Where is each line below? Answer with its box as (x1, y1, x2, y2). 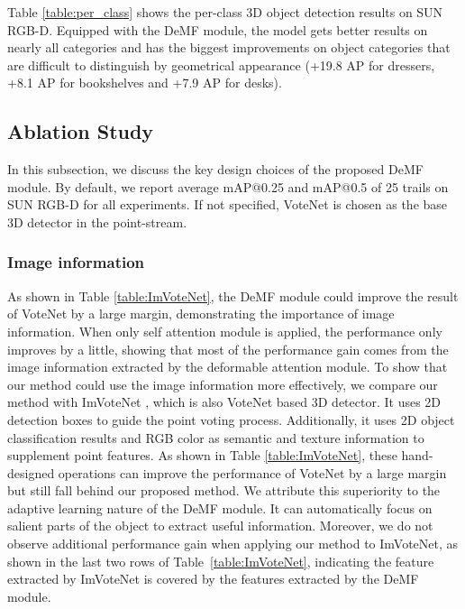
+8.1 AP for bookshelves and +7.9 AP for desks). (7, 73, 282, 92)
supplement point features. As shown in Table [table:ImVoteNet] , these (7, 446, 397, 465)
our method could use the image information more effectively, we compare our (7, 374, 438, 393)
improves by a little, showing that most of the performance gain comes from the (7, 339, 449, 358)
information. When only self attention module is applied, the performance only (7, 321, 442, 340)
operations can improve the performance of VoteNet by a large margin (58, 463, 447, 482)
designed (7, 463, 55, 482)
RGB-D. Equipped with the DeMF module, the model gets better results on (7, 20, 428, 39)
